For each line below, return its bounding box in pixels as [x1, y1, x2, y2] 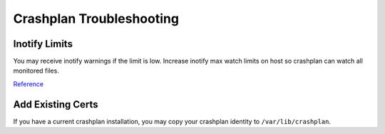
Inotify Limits [13, 38, 73, 50]
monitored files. [13, 66, 60, 75]
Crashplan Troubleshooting [13, 11, 180, 26]
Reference [13, 79, 44, 88]
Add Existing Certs [13, 98, 99, 110]
